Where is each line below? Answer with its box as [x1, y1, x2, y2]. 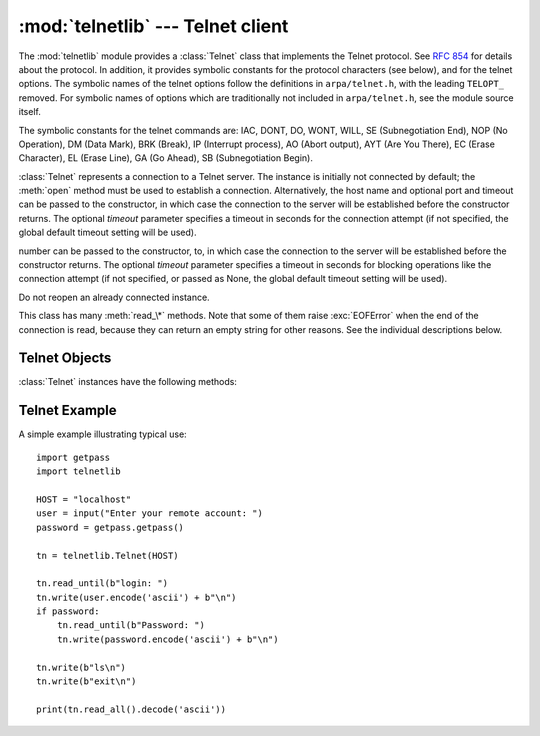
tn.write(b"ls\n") [36, 661, 127, 673]
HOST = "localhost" [36, 493, 132, 505]
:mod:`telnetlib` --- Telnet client [18, 15, 289, 37]
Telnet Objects [18, 350, 112, 367]
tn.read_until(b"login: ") [36, 578, 169, 589]
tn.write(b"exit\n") [36, 676, 137, 687]
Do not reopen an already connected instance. [18, 291, 210, 303]
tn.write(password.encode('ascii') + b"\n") [56, 633, 279, 645]
